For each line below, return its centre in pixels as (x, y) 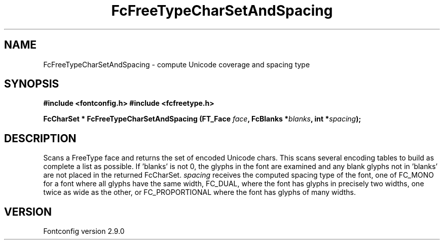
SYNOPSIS (32, 84)
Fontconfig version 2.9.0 (84, 231)
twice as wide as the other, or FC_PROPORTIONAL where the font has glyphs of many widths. (199, 192)
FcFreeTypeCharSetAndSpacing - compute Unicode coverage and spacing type (177, 64)
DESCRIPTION (40, 138)
